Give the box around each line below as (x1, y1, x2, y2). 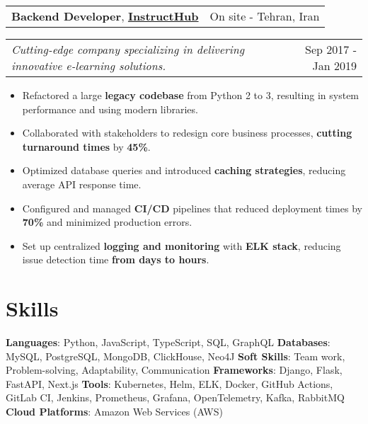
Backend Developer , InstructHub (11, 8, 199, 24)
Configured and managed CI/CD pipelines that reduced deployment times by (22, 200, 362, 215)
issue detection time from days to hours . (22, 252, 209, 267)
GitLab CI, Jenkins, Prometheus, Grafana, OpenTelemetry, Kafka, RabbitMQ (6, 390, 345, 405)
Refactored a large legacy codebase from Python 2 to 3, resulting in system (22, 88, 360, 102)
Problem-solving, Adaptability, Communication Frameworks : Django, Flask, (6, 362, 343, 377)
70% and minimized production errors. (22, 214, 192, 229)
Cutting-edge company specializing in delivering (11, 41, 245, 57)
